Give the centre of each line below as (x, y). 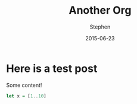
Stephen (100, 27)
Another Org (100, 10)
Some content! (24, 85)
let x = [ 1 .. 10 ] (26, 96)
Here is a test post (52, 68)
